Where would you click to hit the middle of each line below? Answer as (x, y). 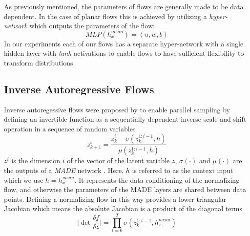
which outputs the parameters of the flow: (92, 26)
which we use (24, 180)
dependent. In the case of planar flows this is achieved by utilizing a (105, 16)
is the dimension (36, 161)
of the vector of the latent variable (118, 161)
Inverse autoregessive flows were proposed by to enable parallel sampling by (117, 109)
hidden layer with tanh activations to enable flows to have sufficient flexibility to (124, 53)
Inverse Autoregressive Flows (79, 89)
